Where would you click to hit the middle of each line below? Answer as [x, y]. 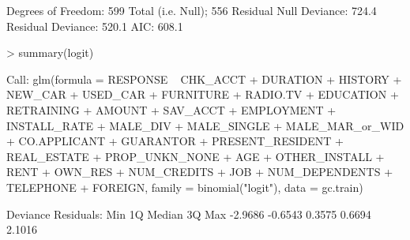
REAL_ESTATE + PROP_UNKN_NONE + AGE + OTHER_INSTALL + [196, 156]
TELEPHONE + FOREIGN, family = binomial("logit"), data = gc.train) [185, 187]
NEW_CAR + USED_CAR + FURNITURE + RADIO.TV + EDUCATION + [203, 94]
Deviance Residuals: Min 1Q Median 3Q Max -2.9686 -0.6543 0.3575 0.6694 [189, 214]
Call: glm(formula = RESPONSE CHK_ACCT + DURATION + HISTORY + [204, 79]
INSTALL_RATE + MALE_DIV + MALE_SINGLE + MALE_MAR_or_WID [205, 125]
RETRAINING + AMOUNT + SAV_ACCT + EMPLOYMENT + [171, 109]
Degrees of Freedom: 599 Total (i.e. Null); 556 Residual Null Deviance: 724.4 [192, 10]
